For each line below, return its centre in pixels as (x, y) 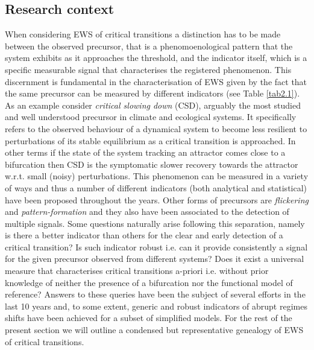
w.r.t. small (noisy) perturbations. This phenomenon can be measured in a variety (157, 176)
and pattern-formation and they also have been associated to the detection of (147, 212)
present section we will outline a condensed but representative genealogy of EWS (154, 330)
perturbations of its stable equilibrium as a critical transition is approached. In (150, 140)
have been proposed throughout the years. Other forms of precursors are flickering (157, 199)
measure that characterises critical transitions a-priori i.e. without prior (137, 271)
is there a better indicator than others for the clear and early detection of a (144, 235)
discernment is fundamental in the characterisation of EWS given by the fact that (156, 81)
